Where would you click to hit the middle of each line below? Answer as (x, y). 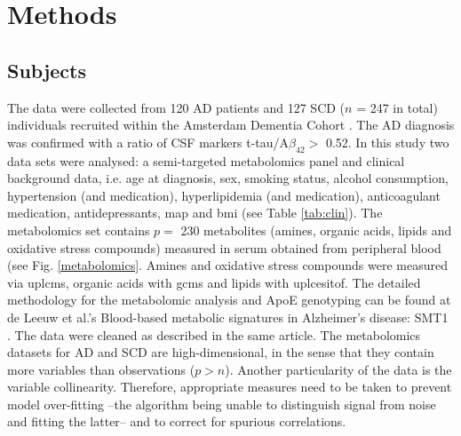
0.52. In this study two (387, 142)
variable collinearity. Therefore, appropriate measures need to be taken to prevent (230, 387)
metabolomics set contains (79, 230)
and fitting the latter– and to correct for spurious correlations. (177, 421)
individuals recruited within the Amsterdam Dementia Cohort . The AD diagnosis (231, 125)
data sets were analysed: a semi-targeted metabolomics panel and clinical (206, 160)
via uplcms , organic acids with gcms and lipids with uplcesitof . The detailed (214, 282)
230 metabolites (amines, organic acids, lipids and (316, 230)
